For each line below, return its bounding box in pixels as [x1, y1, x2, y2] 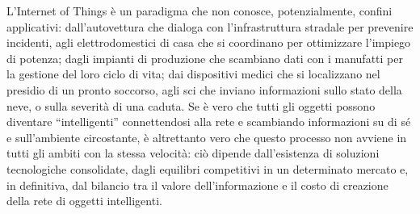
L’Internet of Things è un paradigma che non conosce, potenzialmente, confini [6, 2, 393, 19]
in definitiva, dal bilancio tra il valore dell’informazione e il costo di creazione [6, 176, 388, 193]
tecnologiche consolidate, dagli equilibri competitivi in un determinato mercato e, [6, 160, 409, 177]
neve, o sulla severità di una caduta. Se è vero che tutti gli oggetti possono [6, 97, 376, 114]
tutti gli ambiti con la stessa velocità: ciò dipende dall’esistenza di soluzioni [6, 145, 380, 162]
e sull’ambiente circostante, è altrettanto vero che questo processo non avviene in [6, 128, 407, 145]
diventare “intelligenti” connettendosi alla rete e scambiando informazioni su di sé [6, 113, 411, 130]
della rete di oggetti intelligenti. [6, 192, 162, 209]
